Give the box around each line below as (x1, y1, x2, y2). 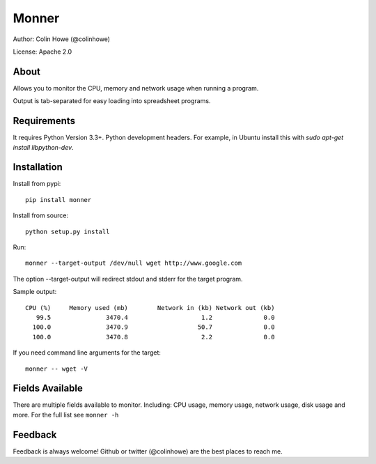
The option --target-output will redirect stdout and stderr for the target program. (13, 274, 243, 283)
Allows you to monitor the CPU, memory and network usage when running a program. (13, 84, 259, 92)
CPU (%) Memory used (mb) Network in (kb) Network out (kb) (25, 304, 275, 311)
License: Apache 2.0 (13, 47, 72, 56)
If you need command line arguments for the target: (13, 348, 162, 357)
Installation (13, 161, 63, 173)
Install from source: (13, 211, 69, 219)
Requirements (13, 115, 76, 127)
